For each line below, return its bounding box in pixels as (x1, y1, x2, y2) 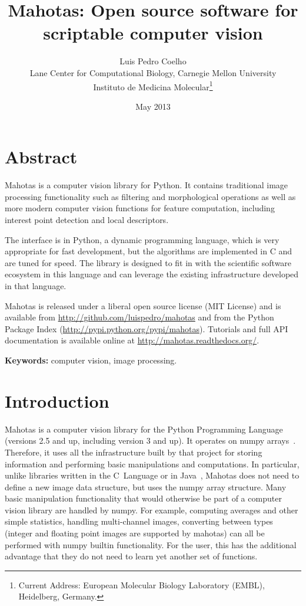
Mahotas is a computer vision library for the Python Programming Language (5, 422, 283, 435)
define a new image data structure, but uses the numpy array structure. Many (5, 480, 287, 493)
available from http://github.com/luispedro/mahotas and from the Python (5, 311, 274, 323)
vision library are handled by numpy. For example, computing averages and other (5, 503, 298, 516)
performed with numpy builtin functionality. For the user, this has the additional (5, 538, 297, 551)
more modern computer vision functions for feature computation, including (5, 202, 275, 214)
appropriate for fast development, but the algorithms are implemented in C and (5, 245, 292, 257)
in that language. (5, 280, 66, 292)
